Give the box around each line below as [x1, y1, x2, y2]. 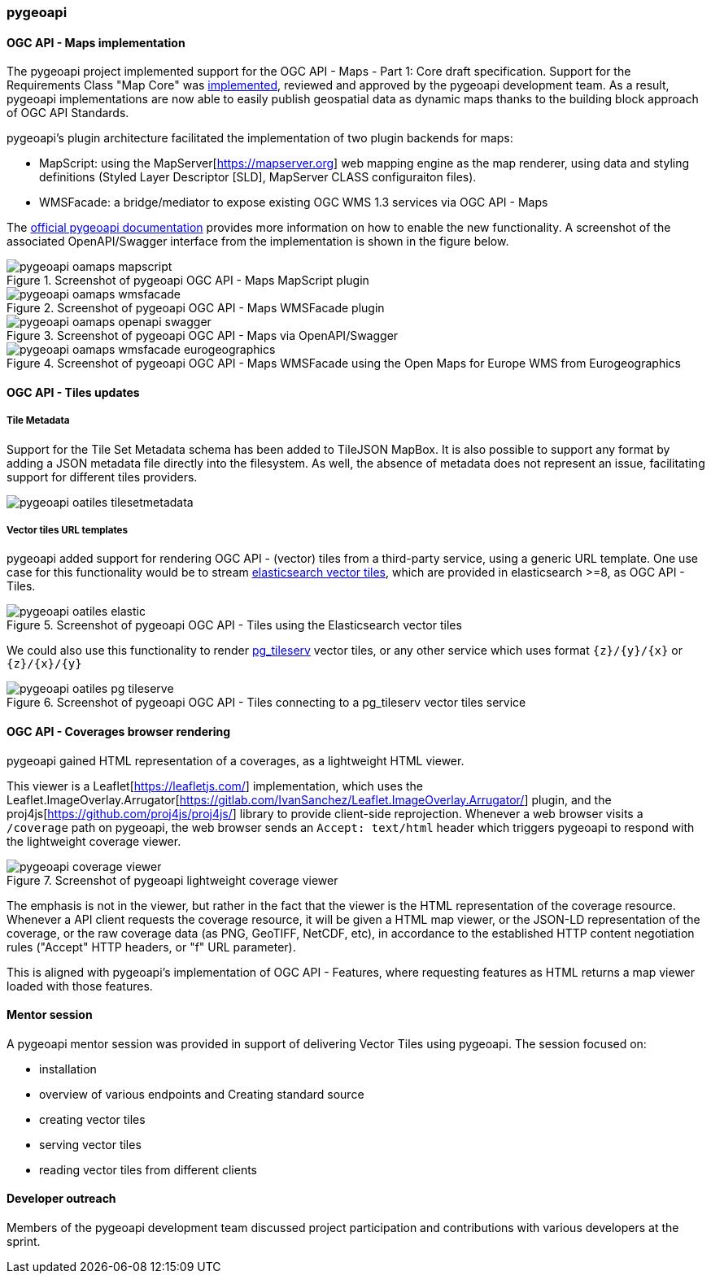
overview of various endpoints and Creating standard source [39, 1086, 364, 1101]
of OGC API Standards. [7, 106, 129, 120]
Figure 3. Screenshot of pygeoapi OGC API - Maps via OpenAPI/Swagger [7, 329, 399, 343]
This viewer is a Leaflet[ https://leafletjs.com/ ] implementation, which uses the [7, 778, 423, 793]
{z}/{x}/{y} [7, 657, 82, 671]
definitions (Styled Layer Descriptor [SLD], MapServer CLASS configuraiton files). [39, 170, 477, 185]
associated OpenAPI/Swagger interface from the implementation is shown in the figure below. [7, 234, 509, 249]
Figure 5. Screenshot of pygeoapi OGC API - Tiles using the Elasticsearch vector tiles [7, 618, 462, 633]
